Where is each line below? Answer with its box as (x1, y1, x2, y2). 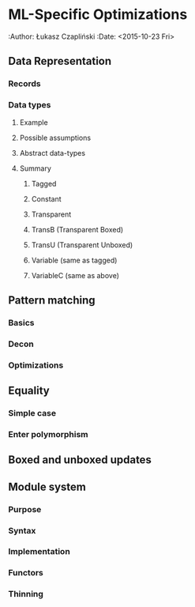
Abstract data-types (19, 148, 85, 157)
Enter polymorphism (8, 428, 88, 439)
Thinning (8, 589, 43, 600)
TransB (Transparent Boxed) (31, 224, 124, 234)
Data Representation (8, 55, 112, 68)
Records (8, 78, 41, 89)
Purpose (8, 503, 42, 515)
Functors (8, 567, 43, 579)
